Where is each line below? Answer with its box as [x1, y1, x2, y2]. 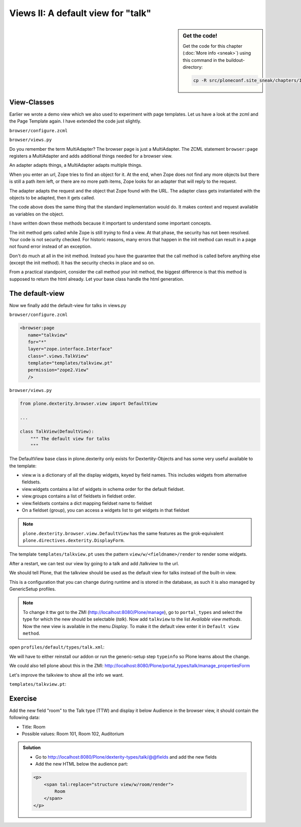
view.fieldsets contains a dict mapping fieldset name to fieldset [22, 500, 153, 506]
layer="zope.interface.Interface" [28, 346, 113, 352]
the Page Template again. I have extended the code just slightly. [9, 118, 141, 124]
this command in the [183, 57, 225, 63]
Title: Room [22, 723, 46, 730]
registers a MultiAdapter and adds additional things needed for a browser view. [9, 153, 173, 159]
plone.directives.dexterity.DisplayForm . [23, 538, 125, 544]
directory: [183, 64, 203, 70]
